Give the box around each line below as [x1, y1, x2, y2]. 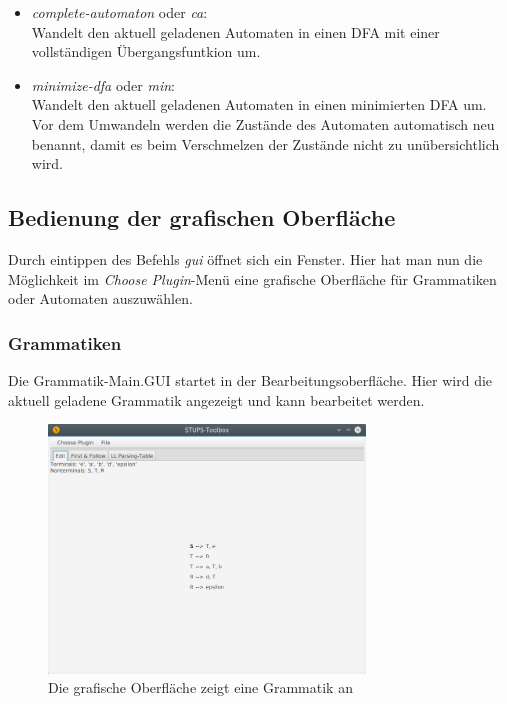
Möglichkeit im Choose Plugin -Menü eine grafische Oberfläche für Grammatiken [8, 268, 497, 289]
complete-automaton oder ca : [31, 2, 208, 22]
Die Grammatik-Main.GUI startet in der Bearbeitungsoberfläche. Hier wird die [8, 369, 493, 390]
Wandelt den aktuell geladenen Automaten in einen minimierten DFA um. [31, 94, 487, 115]
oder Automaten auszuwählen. [8, 288, 193, 309]
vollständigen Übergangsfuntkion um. [31, 41, 261, 62]
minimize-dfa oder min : [31, 74, 175, 95]
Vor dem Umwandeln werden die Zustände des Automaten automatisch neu [31, 113, 495, 134]
